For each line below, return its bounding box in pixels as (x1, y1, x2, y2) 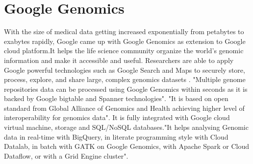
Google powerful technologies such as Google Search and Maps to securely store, (4, 64, 245, 75)
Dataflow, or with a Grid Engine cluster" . (4, 150, 128, 161)
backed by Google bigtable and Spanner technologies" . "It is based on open (4, 93, 228, 103)
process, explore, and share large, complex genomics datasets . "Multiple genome (4, 74, 246, 84)
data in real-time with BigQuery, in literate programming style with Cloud (4, 131, 228, 142)
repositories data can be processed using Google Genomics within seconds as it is (4, 83, 248, 94)
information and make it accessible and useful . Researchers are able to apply (4, 55, 234, 65)
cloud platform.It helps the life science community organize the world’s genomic (4, 45, 244, 56)
